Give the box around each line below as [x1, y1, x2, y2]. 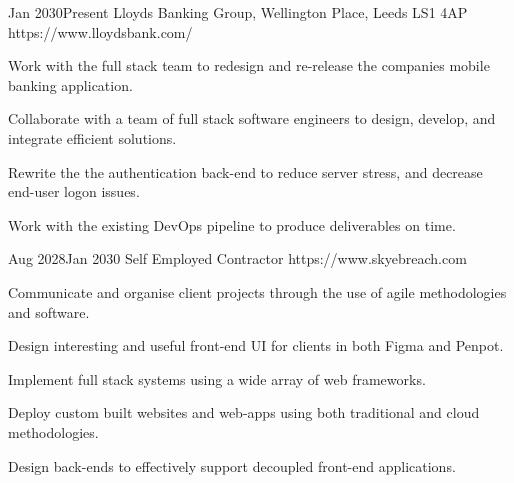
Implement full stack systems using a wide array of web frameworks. [8, 368, 426, 389]
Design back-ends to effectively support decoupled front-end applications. [8, 455, 456, 476]
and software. [8, 301, 90, 322]
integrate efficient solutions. [8, 127, 177, 148]
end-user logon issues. [8, 181, 140, 202]
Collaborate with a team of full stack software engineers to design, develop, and [8, 108, 496, 129]
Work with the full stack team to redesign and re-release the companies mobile [8, 55, 490, 76]
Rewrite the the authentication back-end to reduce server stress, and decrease [8, 161, 483, 182]
